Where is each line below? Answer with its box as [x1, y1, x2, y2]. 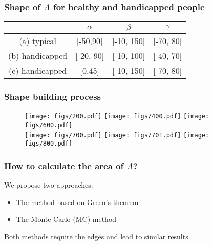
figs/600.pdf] [25, 121, 73, 129]
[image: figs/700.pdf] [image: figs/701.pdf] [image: [25, 131, 209, 139]
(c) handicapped [8, 65, 67, 77]
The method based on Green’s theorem [16, 196, 139, 207]
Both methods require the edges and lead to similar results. [4, 231, 190, 242]
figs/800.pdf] [25, 140, 73, 148]
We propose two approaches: [4, 179, 93, 190]
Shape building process [4, 90, 101, 103]
